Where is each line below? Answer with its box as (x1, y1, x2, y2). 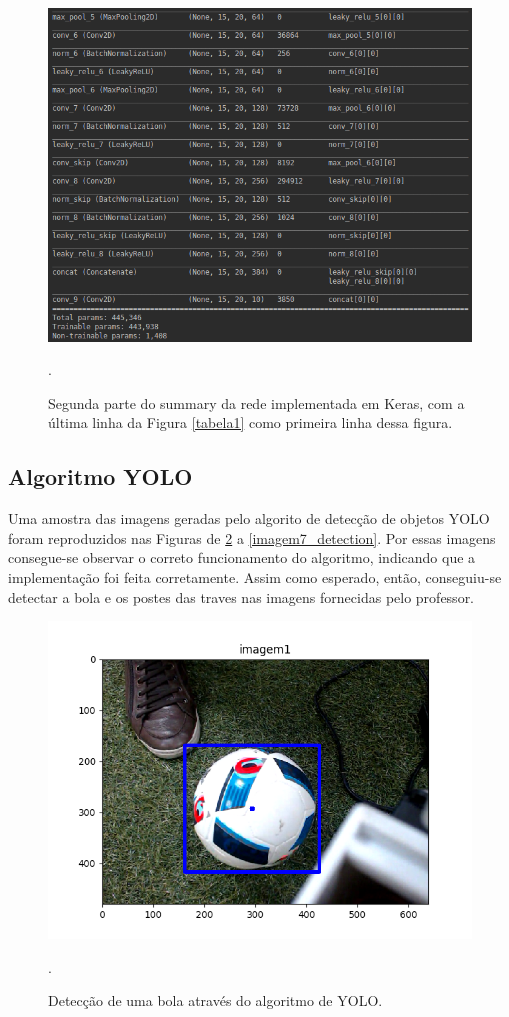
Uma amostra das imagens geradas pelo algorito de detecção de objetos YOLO (8, 508, 490, 529)
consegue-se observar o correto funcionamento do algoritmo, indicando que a (8, 547, 476, 568)
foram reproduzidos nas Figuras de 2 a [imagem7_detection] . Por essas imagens (8, 527, 496, 548)
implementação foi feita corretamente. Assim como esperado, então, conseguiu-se (8, 566, 502, 587)
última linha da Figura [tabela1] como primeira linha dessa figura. (48, 412, 453, 433)
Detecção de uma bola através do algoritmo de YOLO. (48, 990, 383, 1011)
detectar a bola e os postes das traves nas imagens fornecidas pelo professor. (8, 586, 475, 607)
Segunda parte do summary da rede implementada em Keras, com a (48, 392, 465, 413)
